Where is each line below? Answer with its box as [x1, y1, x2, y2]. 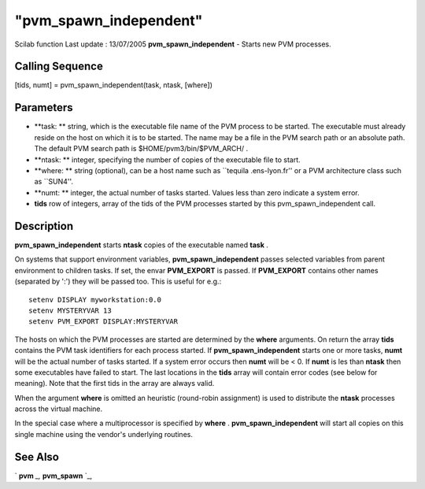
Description [14, 219, 74, 232]
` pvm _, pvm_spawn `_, [14, 471, 93, 480]
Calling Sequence [14, 60, 104, 73]
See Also [14, 450, 59, 464]
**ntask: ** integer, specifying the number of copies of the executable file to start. [34, 154, 301, 165]
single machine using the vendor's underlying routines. [14, 429, 193, 439]
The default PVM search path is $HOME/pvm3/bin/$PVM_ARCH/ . [34, 144, 248, 154]
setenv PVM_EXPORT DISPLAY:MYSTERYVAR [28, 317, 179, 326]
